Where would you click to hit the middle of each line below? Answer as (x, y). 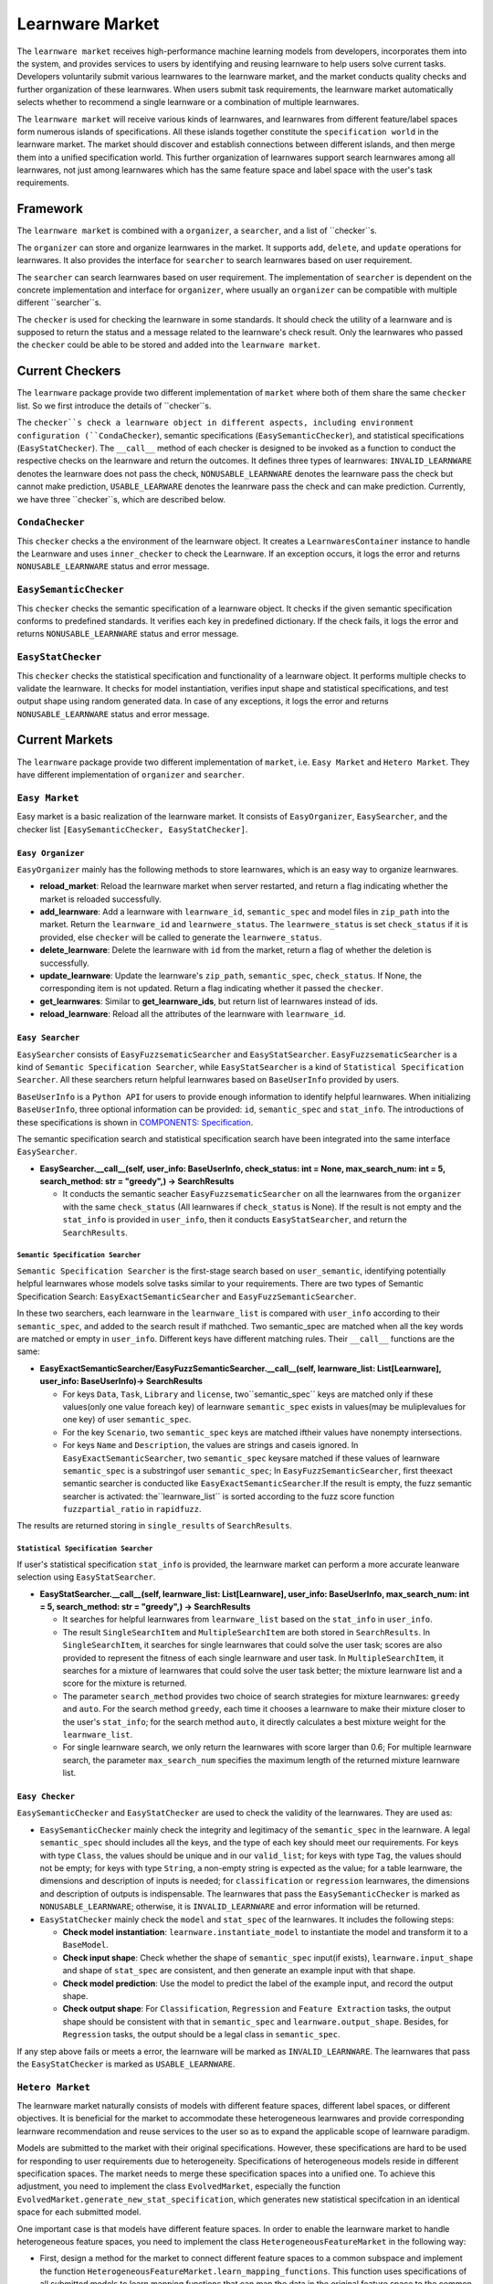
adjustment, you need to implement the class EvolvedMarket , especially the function (179, 2186)
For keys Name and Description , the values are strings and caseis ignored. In (210, 1445)
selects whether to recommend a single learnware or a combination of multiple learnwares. (188, 102)
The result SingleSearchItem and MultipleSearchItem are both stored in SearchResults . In (246, 1632)
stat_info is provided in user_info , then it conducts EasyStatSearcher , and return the (235, 1220)
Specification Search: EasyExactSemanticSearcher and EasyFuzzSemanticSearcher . (187, 1296)
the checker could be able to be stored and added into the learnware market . (169, 345)
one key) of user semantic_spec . (127, 1420)
